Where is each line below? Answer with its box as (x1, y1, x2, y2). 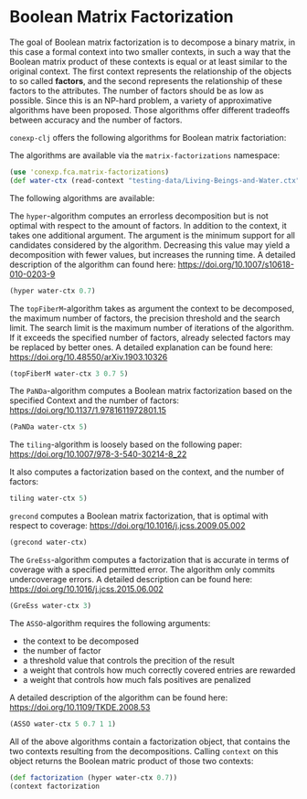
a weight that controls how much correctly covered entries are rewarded (22, 665, 296, 676)
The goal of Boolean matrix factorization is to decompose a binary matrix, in (9, 37, 295, 48)
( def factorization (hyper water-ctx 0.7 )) (9, 772, 178, 783)
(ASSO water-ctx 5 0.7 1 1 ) (9, 719, 117, 729)
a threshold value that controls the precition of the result (22, 655, 235, 666)
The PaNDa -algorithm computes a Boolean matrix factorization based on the (9, 386, 292, 397)
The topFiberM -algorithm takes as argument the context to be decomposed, (9, 303, 295, 314)
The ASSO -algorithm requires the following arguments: (9, 617, 211, 628)
